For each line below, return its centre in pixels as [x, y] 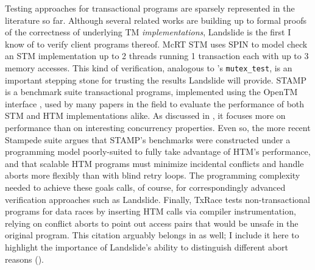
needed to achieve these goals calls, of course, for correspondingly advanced [145, 187]
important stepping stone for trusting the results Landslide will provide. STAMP [156, 80]
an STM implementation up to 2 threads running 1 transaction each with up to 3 [157, 56]
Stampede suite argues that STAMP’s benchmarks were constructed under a [148, 139]
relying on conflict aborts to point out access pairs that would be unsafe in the [152, 223]
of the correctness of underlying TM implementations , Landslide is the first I [148, 32]
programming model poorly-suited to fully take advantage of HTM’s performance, [158, 151]
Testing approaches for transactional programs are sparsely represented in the [150, 8]
